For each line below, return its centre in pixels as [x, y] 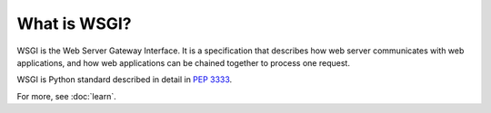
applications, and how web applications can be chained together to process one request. [183, 62]
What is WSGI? [74, 24]
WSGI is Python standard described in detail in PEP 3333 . [125, 80]
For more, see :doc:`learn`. [67, 96]
